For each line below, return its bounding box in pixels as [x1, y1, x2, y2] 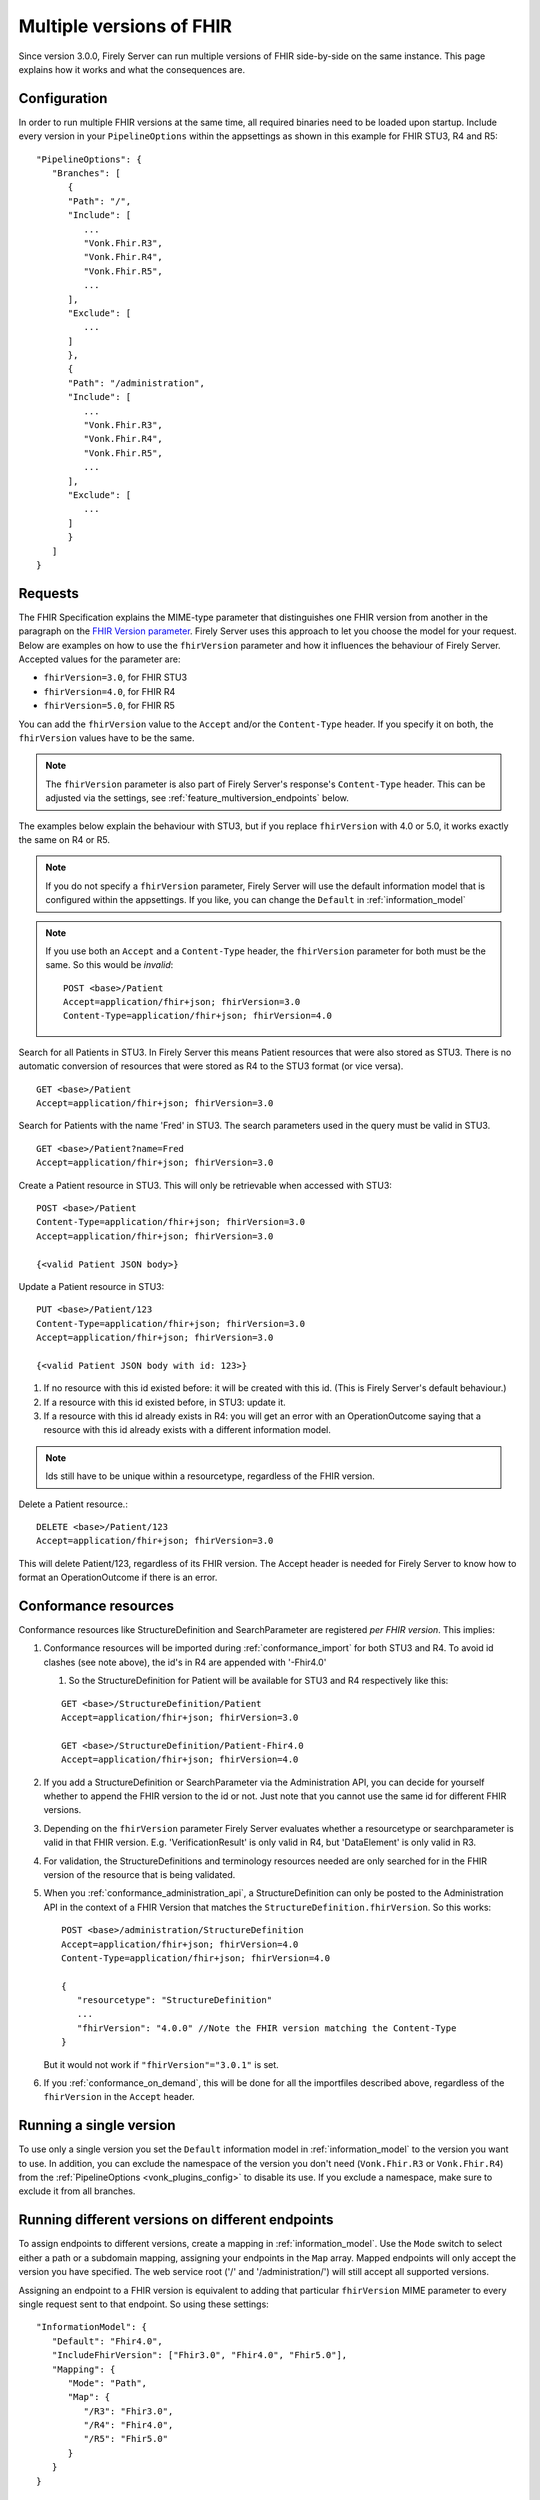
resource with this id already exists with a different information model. [43, 1424, 332, 1436]
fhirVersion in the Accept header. [43, 2091, 195, 2103]
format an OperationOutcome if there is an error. [18, 1571, 218, 1584]
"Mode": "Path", [67, 2377, 148, 2389]
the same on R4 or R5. [18, 833, 110, 845]
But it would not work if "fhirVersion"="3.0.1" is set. [43, 2058, 279, 2070]
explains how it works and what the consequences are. [18, 63, 245, 75]
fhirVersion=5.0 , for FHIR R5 [43, 700, 175, 712]
